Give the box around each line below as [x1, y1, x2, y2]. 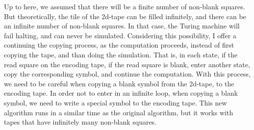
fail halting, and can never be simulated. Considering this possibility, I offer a [4, 30, 236, 40]
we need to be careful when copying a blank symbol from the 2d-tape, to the [4, 78, 234, 88]
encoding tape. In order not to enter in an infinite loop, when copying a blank [4, 88, 238, 98]
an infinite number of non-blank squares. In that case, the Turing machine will [4, 21, 240, 31]
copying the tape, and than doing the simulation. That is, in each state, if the [4, 49, 238, 59]
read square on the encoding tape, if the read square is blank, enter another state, [4, 59, 250, 69]
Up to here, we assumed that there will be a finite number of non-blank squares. [4, 1, 245, 11]
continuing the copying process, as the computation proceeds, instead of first [4, 40, 234, 50]
